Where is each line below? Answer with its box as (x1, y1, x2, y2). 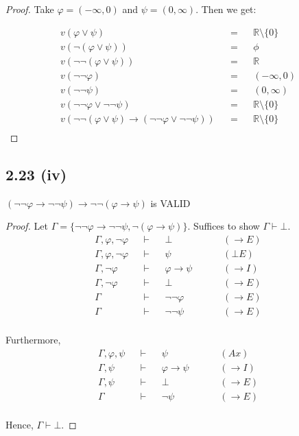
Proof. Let (5, 219, 48, 233)
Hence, (5, 417, 34, 431)
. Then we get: (195, 2, 256, 16)
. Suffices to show (187, 219, 260, 233)
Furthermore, (5, 332, 61, 347)
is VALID (150, 195, 191, 210)
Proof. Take (5, 2, 54, 16)
